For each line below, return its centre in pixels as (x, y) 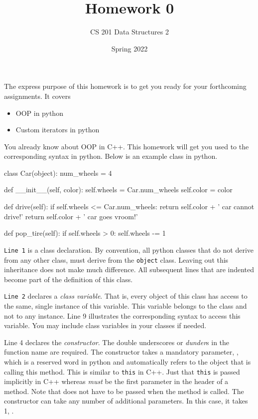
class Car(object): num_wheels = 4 (58, 173)
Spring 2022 (129, 48)
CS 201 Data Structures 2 (129, 32)
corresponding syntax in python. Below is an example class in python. (111, 156)
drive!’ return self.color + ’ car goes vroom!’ (71, 216)
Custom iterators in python (58, 130)
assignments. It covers (37, 96)
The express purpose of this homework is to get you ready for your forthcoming (125, 86)
